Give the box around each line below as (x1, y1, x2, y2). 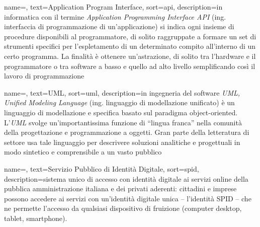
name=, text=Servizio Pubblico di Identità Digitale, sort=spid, (4, 163, 199, 174)
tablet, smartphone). (4, 212, 67, 223)
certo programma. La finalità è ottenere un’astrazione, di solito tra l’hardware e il (4, 50, 256, 61)
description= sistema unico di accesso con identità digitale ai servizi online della (4, 173, 248, 184)
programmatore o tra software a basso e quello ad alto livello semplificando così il (4, 60, 255, 71)
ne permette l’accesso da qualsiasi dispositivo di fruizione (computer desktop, (4, 203, 242, 213)
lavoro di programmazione (4, 70, 84, 81)
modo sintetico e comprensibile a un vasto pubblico (4, 146, 162, 157)
